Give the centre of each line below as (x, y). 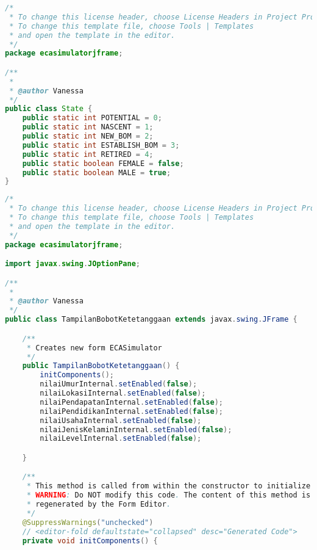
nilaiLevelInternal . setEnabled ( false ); (121, 439)
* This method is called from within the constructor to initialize (169, 486)
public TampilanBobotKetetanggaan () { (101, 366)
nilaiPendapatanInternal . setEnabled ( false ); (131, 402)
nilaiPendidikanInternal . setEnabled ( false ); (131, 411)
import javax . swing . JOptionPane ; (73, 264)
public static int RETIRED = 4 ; (88, 154)
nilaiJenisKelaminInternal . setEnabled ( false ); (136, 429)
